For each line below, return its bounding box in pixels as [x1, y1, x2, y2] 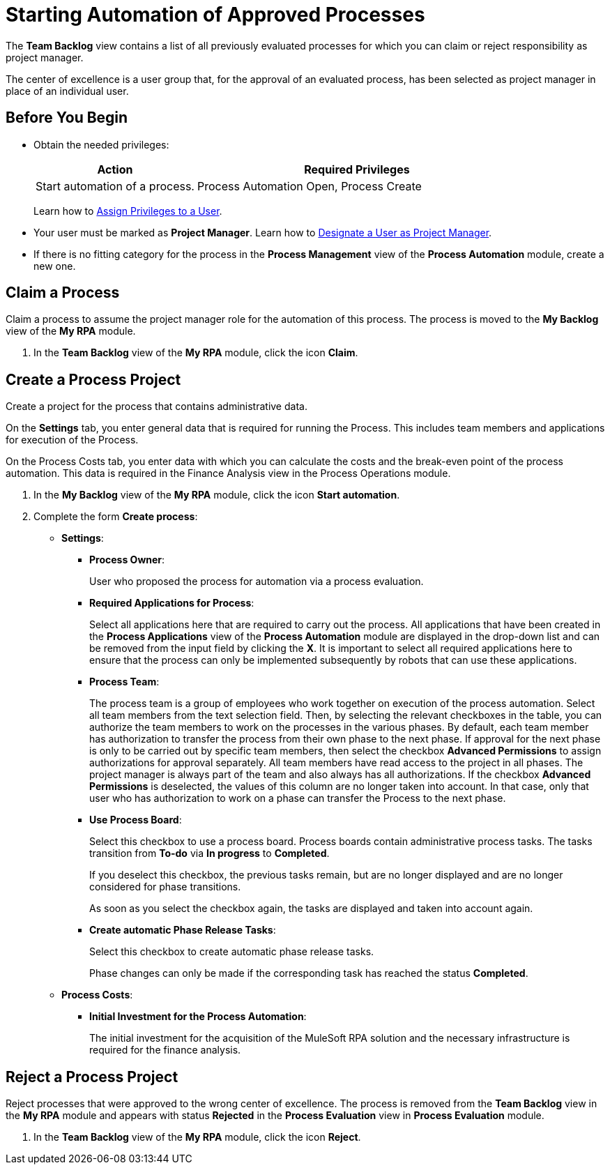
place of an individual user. [6, 84, 129, 97]
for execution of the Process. [6, 434, 139, 446]
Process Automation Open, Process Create [197, 178, 422, 193]
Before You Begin [6, 109, 128, 127]
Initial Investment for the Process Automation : [89, 1010, 307, 1023]
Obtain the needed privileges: [33, 138, 169, 151]
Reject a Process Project [6, 1068, 178, 1086]
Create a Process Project [6, 370, 181, 388]
